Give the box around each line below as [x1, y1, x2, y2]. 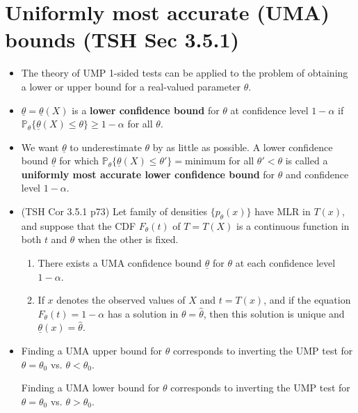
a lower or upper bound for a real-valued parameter [21, 79, 241, 93]
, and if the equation [263, 293, 351, 307]
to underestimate [70, 139, 142, 154]
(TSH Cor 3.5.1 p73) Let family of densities [21, 204, 207, 219]
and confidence [286, 166, 349, 181]
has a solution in [107, 306, 179, 320]
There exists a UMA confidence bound [38, 256, 202, 270]
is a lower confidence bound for [72, 102, 220, 117]
